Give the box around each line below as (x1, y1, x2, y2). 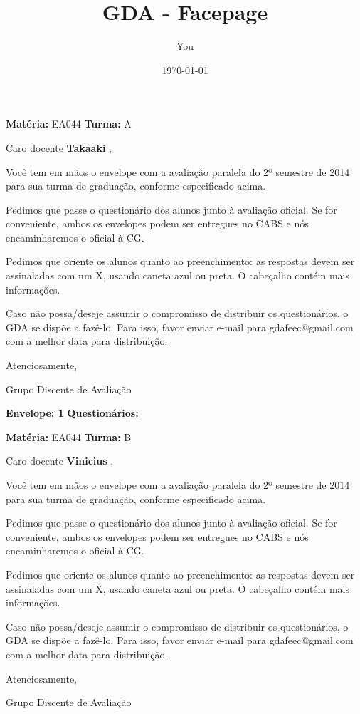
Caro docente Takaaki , (6, 140, 112, 155)
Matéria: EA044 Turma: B (6, 429, 132, 444)
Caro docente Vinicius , (6, 453, 114, 468)
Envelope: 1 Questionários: (6, 405, 139, 420)
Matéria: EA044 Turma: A (6, 116, 132, 131)
